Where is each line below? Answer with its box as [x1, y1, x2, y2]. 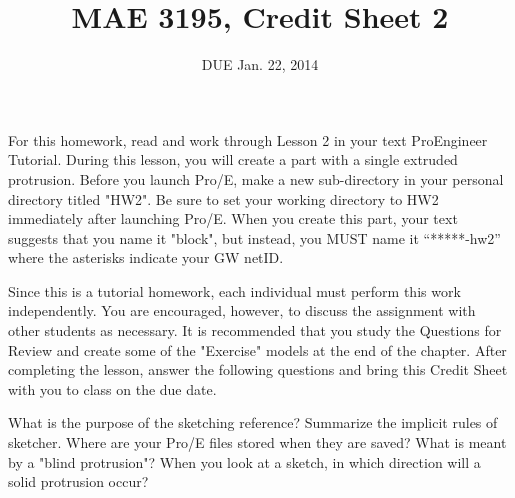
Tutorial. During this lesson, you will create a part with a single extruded [8, 149, 458, 170]
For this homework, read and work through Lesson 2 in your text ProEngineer [8, 129, 488, 150]
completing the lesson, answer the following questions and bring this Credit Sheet [8, 359, 508, 380]
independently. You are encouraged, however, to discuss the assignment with [8, 300, 476, 321]
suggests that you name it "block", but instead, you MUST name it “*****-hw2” [8, 227, 501, 248]
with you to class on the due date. [8, 378, 217, 399]
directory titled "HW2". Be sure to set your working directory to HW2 [8, 188, 439, 209]
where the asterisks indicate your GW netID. [8, 247, 284, 268]
